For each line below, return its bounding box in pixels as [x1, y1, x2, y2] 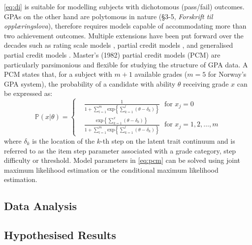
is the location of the [32, 135, 95, 146]
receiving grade [183, 78, 229, 89]
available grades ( [134, 69, 188, 79]
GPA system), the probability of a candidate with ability [4, 78, 176, 89]
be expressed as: [4, 88, 53, 98]
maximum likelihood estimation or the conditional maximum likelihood [4, 164, 219, 175]
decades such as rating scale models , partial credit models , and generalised [4, 40, 233, 50]
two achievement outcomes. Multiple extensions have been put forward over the [4, 30, 244, 40]
